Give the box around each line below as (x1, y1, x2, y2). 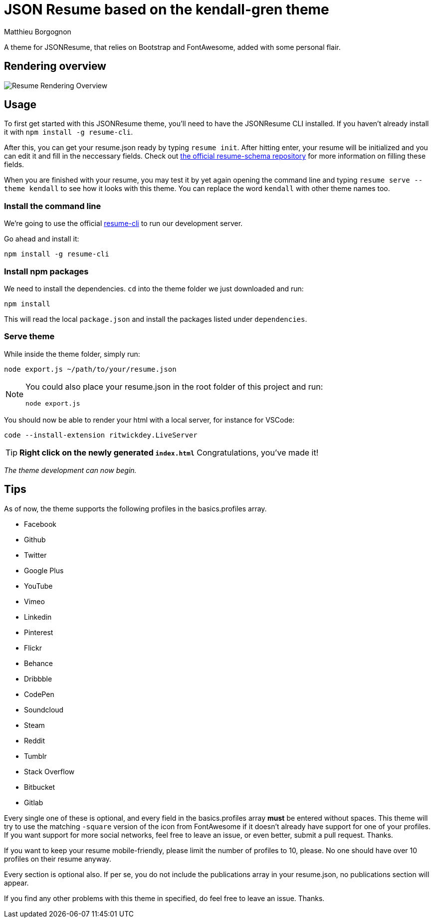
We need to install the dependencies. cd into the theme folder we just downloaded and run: (4, 284, 304, 293)
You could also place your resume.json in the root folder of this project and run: (25, 381, 323, 392)
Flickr (24, 643, 42, 652)
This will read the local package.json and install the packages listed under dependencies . (4, 314, 307, 323)
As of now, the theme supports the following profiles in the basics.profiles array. (4, 504, 267, 513)
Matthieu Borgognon (4, 27, 71, 36)
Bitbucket (24, 782, 55, 791)
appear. (4, 878, 29, 887)
